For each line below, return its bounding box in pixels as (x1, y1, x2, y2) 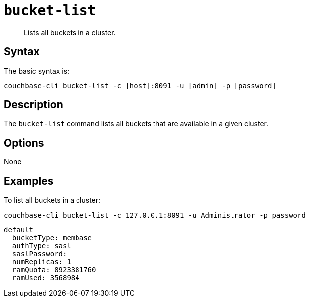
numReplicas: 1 (12, 258, 71, 266)
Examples (4, 174, 54, 187)
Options (4, 136, 44, 149)
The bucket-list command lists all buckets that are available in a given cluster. (4, 119, 269, 128)
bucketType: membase (12, 234, 92, 242)
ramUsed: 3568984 (12, 274, 79, 282)
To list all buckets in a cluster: (4, 196, 101, 205)
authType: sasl (12, 242, 71, 250)
